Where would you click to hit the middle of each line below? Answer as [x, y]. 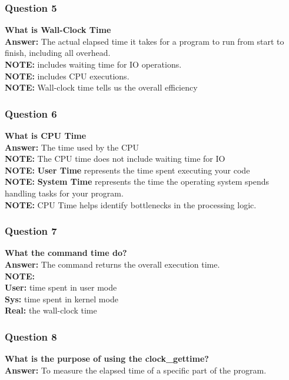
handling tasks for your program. [64, 193]
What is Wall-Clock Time [58, 30]
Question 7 [31, 231]
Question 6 [31, 113]
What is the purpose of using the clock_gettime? [107, 359]
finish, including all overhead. [58, 53]
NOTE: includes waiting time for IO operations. [93, 64]
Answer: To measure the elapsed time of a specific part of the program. [136, 370]
